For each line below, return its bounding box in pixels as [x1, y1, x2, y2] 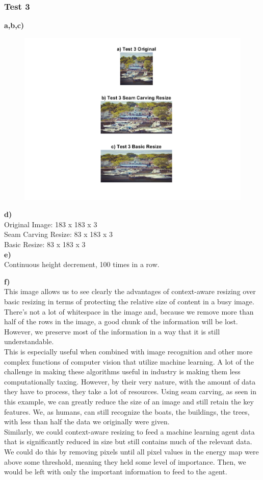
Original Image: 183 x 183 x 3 [4, 219, 97, 229]
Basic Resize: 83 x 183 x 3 [4, 239, 86, 250]
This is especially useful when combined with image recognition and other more [4, 346, 253, 356]
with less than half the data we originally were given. [4, 416, 170, 427]
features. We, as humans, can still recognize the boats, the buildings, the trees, [4, 406, 250, 417]
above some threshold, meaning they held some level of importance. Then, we [4, 456, 246, 467]
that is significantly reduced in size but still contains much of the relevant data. [4, 436, 252, 447]
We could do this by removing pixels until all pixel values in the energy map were [4, 446, 259, 457]
